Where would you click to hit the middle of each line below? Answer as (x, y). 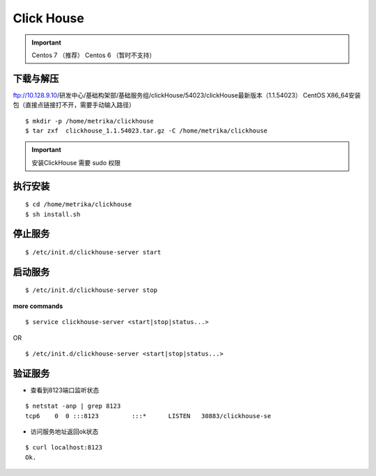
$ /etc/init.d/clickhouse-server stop (92, 290)
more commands (38, 306)
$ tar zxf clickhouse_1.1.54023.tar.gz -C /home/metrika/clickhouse (147, 131)
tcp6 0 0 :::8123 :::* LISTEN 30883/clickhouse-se (148, 416)
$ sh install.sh (53, 214)
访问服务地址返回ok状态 (64, 431)
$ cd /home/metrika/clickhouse (79, 205)
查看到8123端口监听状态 (65, 390)
